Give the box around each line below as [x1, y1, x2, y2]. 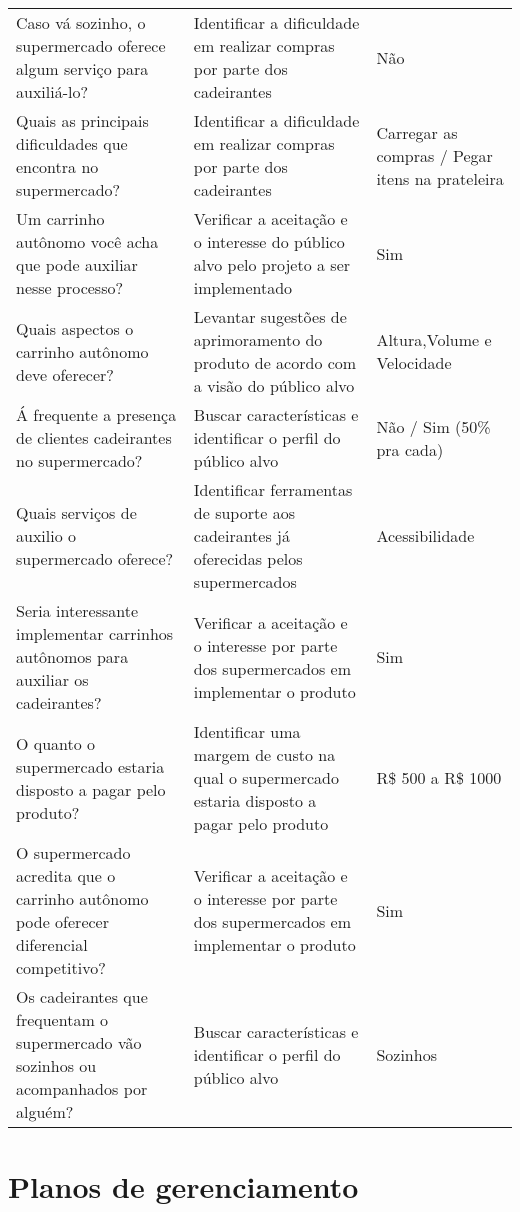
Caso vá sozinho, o [16, 11, 146, 34]
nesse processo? [16, 276, 124, 299]
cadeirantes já [193, 524, 290, 547]
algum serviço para [16, 57, 149, 80]
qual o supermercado [193, 766, 339, 789]
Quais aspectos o [16, 316, 134, 340]
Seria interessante [16, 599, 139, 622]
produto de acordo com [193, 351, 357, 374]
